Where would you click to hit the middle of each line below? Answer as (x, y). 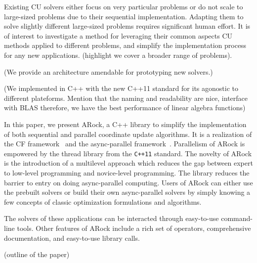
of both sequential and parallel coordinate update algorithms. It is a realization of (128, 134)
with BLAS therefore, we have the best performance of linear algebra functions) (125, 108)
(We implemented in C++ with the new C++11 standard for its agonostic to (121, 88)
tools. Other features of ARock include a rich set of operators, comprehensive (134, 228)
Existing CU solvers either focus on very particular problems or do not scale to (124, 6)
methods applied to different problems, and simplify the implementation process (125, 45)
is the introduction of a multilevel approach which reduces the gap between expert (128, 163)
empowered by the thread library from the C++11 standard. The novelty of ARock (128, 153)
